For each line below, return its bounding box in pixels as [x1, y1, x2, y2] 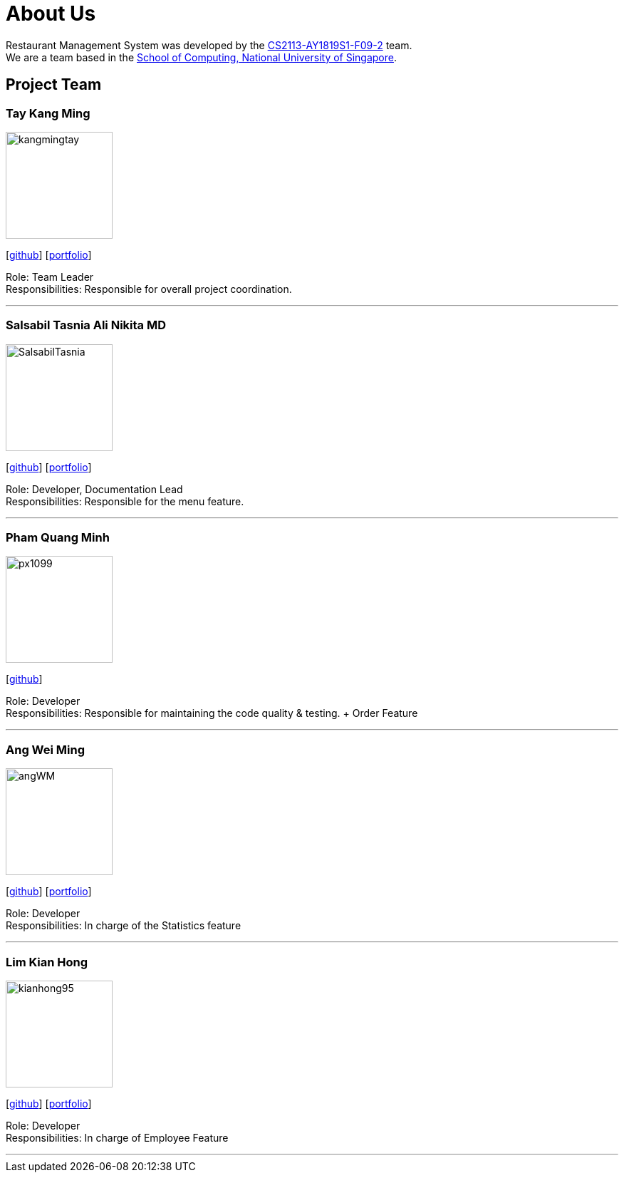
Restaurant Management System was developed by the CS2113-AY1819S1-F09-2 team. [6, 38, 412, 51]
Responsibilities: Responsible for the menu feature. [6, 495, 244, 507]
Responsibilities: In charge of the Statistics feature [6, 919, 241, 932]
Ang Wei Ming [6, 742, 85, 757]
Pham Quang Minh [6, 530, 110, 545]
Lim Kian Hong [6, 954, 88, 969]
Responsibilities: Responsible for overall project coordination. [6, 282, 292, 295]
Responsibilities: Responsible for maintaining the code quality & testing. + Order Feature [6, 707, 418, 720]
